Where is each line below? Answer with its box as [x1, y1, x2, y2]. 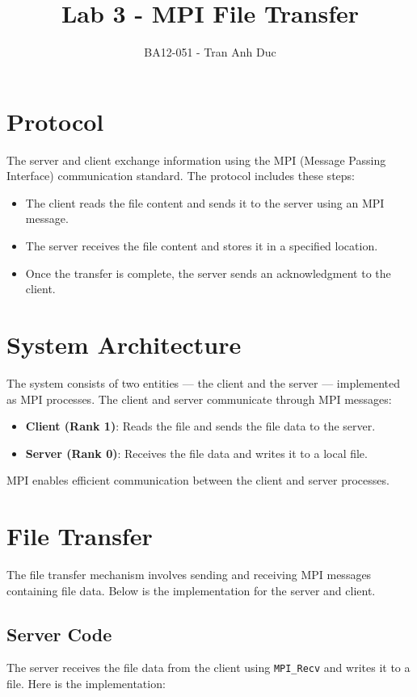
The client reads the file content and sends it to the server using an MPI [25, 194, 385, 211]
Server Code [6, 621, 112, 646]
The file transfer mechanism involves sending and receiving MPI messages [6, 566, 372, 583]
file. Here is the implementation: [6, 675, 166, 692]
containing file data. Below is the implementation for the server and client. [6, 582, 376, 598]
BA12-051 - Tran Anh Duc [144, 44, 276, 61]
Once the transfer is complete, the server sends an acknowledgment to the [25, 264, 391, 281]
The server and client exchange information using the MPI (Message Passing [6, 151, 386, 168]
